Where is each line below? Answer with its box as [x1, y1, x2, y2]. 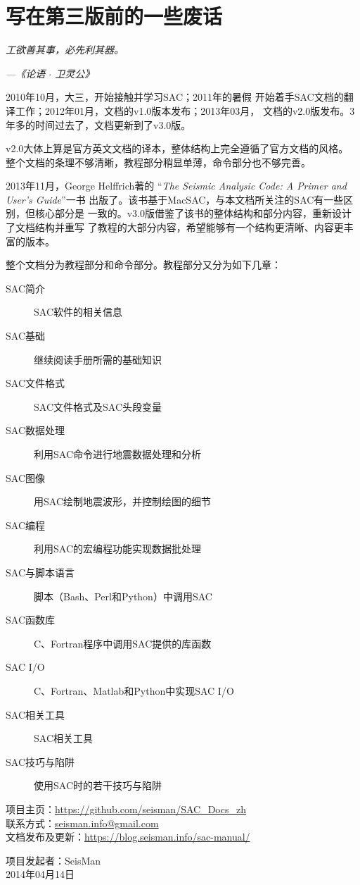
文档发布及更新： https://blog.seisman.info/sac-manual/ [6, 829, 250, 844]
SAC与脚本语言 [6, 564, 75, 579]
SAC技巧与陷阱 [6, 754, 75, 769]
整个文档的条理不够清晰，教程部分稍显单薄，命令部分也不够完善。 [6, 154, 311, 169]
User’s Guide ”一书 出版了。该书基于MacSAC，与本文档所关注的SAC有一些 [6, 192, 344, 206]
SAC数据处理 [6, 423, 65, 438]
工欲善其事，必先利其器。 [6, 42, 124, 57]
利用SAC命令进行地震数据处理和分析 [34, 447, 201, 461]
